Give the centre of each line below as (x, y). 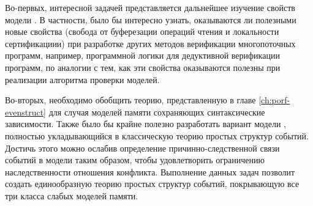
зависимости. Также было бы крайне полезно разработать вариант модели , (145, 124)
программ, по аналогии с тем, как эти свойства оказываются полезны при (143, 67)
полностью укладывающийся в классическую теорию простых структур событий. (157, 135)
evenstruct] (26, 112)
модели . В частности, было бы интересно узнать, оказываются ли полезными (151, 19)
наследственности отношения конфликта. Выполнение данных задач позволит (150, 171)
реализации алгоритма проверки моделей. (82, 79)
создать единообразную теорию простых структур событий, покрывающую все (152, 184)
